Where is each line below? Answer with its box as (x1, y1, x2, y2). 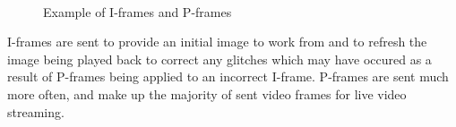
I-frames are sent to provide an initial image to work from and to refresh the (7, 32, 427, 51)
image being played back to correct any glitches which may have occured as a (7, 49, 432, 68)
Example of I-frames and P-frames (43, 2, 232, 21)
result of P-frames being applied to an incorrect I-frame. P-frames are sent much (7, 67, 449, 86)
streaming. (7, 102, 65, 121)
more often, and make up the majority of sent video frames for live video (7, 84, 407, 103)
